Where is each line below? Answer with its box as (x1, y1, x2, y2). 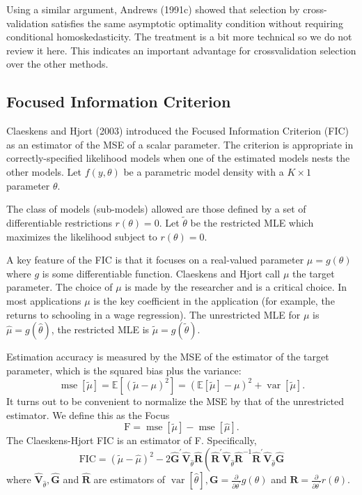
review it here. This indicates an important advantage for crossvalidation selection (6, 43, 356, 57)
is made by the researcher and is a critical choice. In (125, 280, 347, 294)
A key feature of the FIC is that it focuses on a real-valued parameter (6, 252, 304, 267)
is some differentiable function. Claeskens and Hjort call (42, 266, 281, 280)
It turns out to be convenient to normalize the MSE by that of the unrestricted (6, 394, 345, 409)
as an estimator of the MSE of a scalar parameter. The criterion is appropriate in (6, 137, 354, 151)
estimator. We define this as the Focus (6, 407, 170, 422)
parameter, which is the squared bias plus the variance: (6, 363, 242, 377)
